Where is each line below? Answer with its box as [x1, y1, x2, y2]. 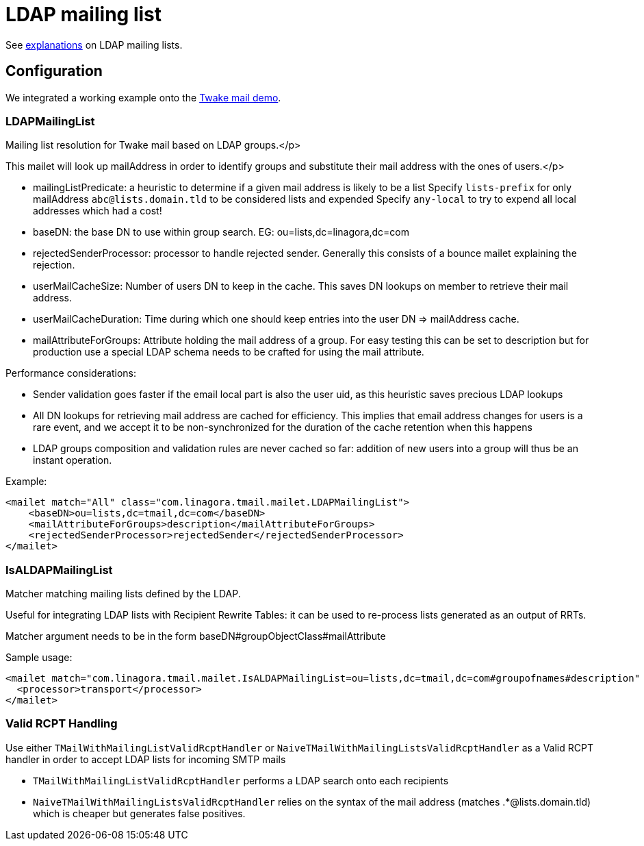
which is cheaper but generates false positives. [33, 807, 246, 819]
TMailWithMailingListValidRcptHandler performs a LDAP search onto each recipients [33, 774, 449, 786]
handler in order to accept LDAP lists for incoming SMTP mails [5, 753, 286, 765]
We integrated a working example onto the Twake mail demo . [5, 91, 281, 103]
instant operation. [33, 454, 112, 466]
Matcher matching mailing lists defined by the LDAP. [5, 588, 241, 600]
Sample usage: [5, 651, 73, 664]
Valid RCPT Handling [5, 717, 118, 731]
